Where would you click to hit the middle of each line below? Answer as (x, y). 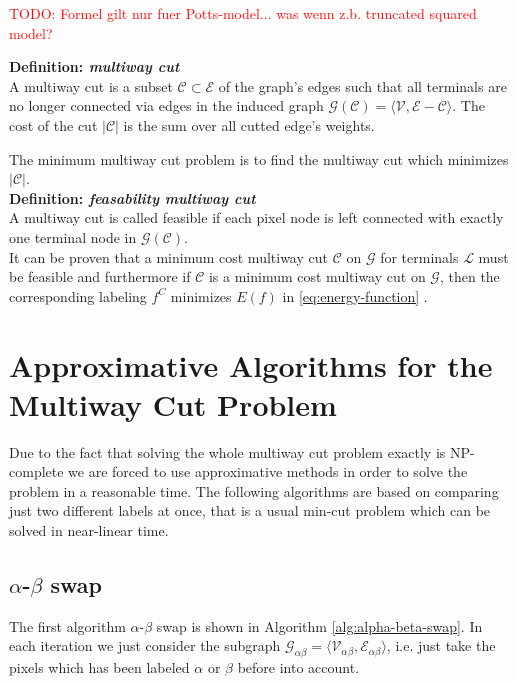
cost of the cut (53, 124)
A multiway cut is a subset (91, 85)
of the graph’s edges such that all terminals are (362, 85)
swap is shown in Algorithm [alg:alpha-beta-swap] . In (319, 625)
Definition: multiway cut (94, 66)
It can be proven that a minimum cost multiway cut (168, 256)
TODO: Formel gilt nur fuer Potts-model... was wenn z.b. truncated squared (243, 13)
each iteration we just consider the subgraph (145, 645)
